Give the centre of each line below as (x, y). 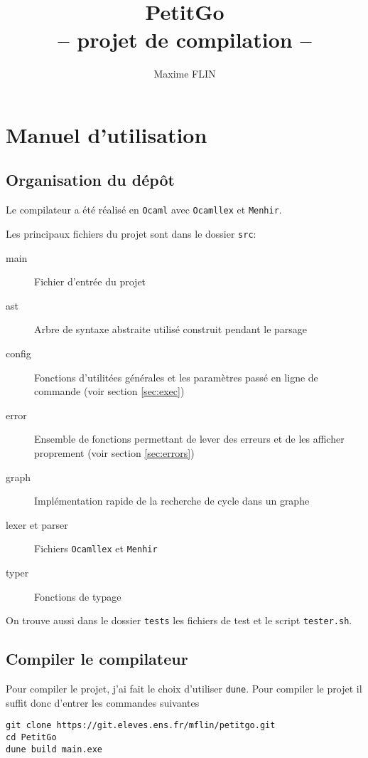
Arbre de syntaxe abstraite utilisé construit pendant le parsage (171, 329)
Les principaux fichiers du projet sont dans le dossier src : (131, 233)
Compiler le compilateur (97, 659)
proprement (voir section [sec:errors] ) (114, 452)
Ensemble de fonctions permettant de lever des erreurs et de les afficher (189, 439)
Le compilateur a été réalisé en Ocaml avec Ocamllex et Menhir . (144, 210)
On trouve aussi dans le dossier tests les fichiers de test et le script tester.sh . (179, 620)
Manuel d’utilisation (107, 134)
